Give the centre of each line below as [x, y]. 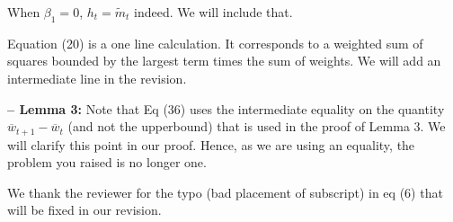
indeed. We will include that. [213, 12]
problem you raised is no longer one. [107, 162]
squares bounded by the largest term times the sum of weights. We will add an [224, 61]
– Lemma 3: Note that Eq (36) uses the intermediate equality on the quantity [226, 108]
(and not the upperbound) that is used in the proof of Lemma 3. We [257, 126]
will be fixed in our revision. [84, 210]
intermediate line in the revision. [97, 78]
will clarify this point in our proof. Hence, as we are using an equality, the [211, 144]
